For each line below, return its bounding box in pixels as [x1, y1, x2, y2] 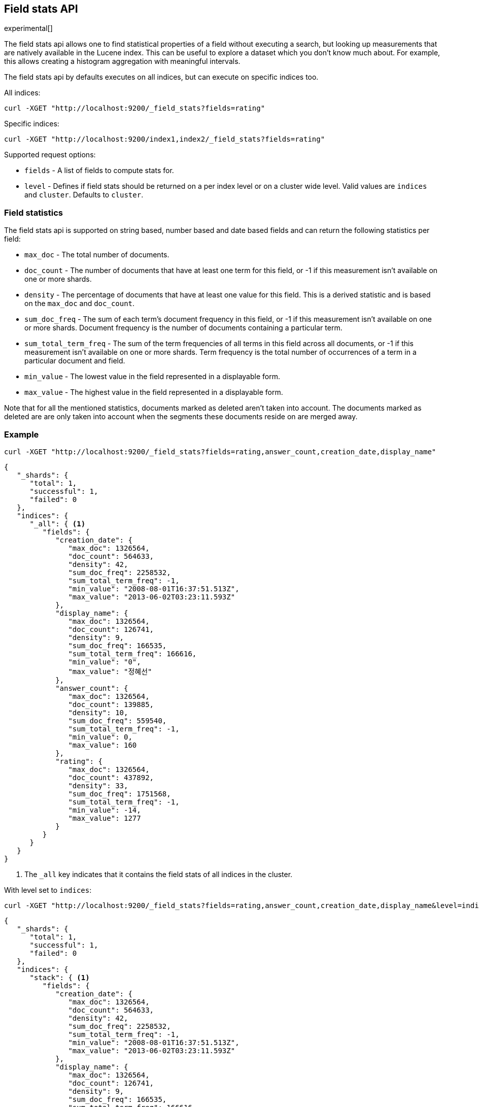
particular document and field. [24, 356, 125, 365]
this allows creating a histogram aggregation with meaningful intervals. [4, 57, 241, 66]
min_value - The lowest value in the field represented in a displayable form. [24, 372, 280, 381]
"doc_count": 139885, [68, 700, 154, 709]
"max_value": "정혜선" [68, 667, 152, 676]
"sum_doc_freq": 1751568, [68, 789, 171, 798]
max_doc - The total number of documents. [24, 250, 169, 259]
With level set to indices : [4, 885, 92, 894]
